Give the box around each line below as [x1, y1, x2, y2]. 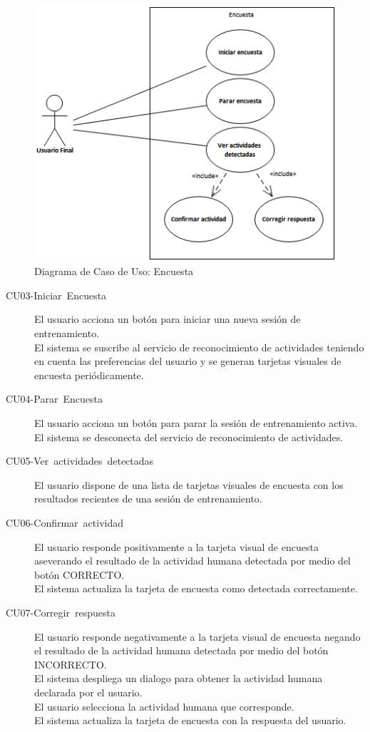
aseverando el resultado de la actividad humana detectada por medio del [34, 553, 351, 568]
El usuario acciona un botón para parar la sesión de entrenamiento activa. [34, 416, 358, 431]
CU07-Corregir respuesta [6, 604, 115, 619]
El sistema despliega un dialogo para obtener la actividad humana [34, 671, 323, 686]
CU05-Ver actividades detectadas [6, 453, 154, 468]
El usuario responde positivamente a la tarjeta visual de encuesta [34, 539, 319, 554]
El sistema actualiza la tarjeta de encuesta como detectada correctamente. [34, 581, 358, 596]
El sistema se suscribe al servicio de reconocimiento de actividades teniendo [34, 339, 364, 354]
